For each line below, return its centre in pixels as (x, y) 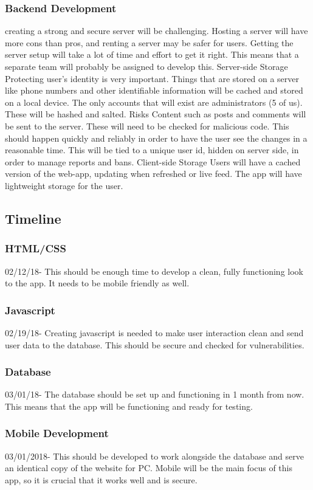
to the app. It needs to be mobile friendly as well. (97, 283)
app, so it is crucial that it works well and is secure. (101, 479)
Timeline (33, 218)
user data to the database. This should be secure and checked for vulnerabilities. (155, 344)
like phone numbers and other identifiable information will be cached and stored (154, 90)
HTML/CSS (36, 248)
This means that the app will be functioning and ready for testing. (129, 406)
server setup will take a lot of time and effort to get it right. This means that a (152, 54)
